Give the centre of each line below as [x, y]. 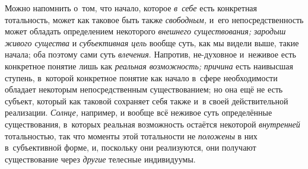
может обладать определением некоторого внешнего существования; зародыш [145, 31]
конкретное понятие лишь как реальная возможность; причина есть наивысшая [149, 66]
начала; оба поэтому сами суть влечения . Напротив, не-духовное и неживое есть [150, 54]
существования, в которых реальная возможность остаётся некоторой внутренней [153, 124]
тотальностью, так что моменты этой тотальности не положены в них [131, 135]
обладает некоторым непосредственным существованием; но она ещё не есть [144, 89]
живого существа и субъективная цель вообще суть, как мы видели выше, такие [152, 42]
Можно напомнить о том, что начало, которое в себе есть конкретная [131, 8]
